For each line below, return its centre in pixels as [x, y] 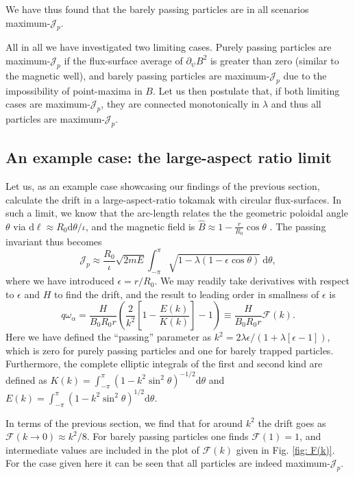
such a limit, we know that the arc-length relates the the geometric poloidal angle [177, 213]
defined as [26, 379]
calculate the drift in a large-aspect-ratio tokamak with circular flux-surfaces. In [174, 199]
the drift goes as [292, 423]
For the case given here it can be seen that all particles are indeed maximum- [168, 463]
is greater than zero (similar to [274, 60]
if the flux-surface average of [123, 60]
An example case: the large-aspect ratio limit [169, 157]
